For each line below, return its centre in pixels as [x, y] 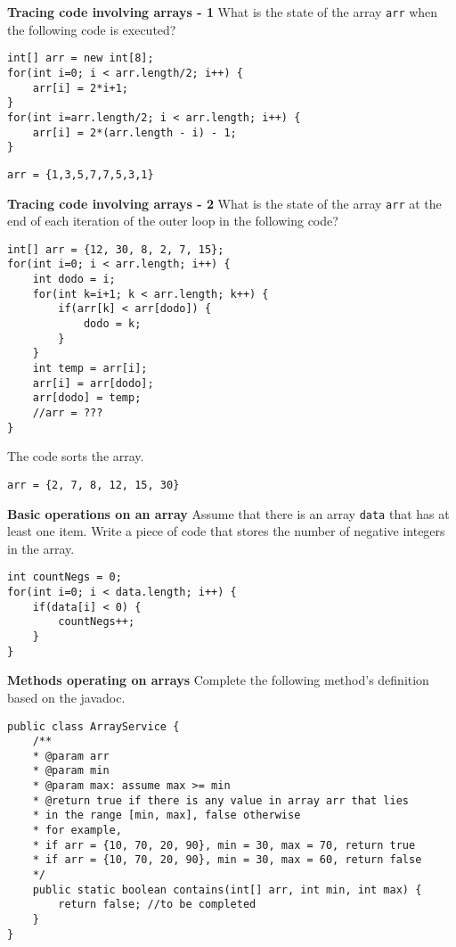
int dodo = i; [74, 280]
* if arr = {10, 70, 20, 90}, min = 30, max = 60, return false [227, 860]
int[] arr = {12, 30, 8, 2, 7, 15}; [116, 249]
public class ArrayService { [94, 726]
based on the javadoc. [66, 697]
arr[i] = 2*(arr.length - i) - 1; [134, 132]
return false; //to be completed [157, 905]
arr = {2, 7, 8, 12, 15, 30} [94, 485]
